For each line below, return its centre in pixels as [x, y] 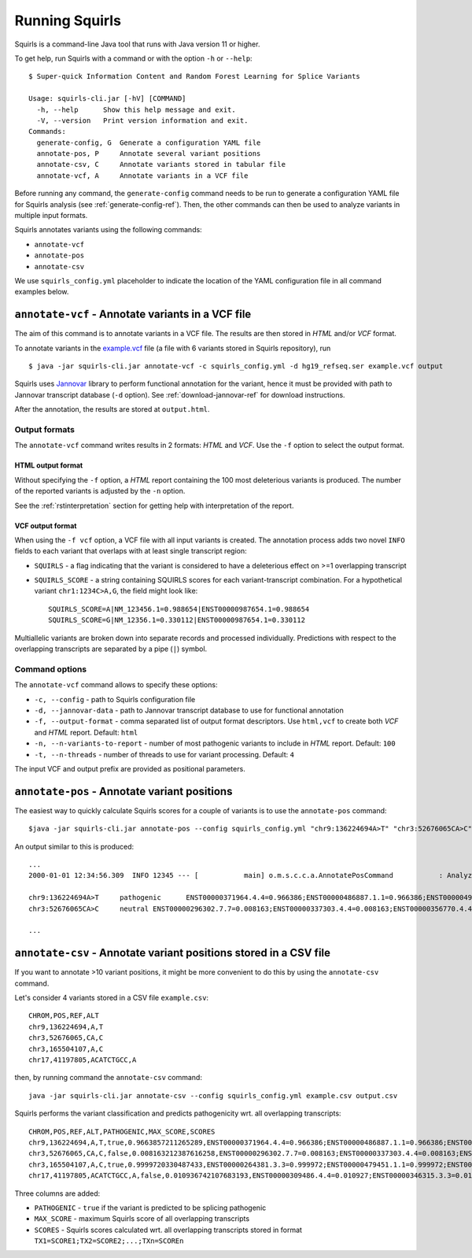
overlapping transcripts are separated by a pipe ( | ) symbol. [111, 649]
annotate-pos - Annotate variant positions [124, 791]
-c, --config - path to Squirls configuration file [115, 699]
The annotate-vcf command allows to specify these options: [116, 685]
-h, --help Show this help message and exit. [136, 109]
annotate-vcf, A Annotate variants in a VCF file [142, 176]
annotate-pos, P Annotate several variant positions [149, 154]
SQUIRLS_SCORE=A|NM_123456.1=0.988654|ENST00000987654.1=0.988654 [179, 609]
